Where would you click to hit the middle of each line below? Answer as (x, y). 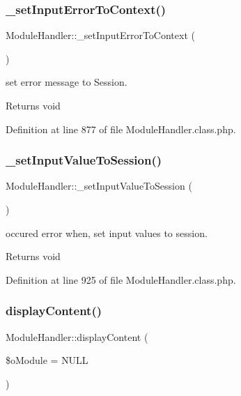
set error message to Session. (67, 82)
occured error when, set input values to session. (107, 233)
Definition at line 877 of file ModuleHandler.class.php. (121, 129)
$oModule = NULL (47, 360)
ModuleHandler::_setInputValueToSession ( (99, 186)
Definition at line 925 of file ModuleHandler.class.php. (121, 279)
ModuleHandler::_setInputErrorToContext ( (100, 35)
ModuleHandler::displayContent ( (77, 336)
